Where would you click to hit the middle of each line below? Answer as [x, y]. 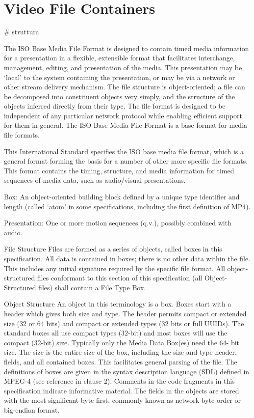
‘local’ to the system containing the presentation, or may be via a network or [120, 77]
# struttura [22, 32]
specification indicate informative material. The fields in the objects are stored [122, 390]
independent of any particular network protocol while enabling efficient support [123, 115]
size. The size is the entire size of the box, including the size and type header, [120, 352]
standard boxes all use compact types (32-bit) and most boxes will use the [116, 333]
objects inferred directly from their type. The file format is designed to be [115, 106]
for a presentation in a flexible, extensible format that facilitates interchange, [119, 58]
